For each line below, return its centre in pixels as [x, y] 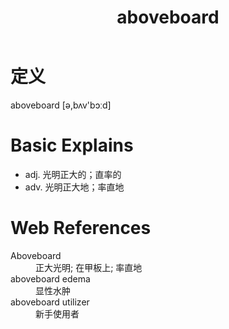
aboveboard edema [50, 278]
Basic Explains [72, 145]
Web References [81, 228]
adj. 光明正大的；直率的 [73, 174]
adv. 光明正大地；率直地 [74, 187]
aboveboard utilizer [50, 302]
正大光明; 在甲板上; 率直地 [89, 267]
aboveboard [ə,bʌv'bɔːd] [61, 105]
